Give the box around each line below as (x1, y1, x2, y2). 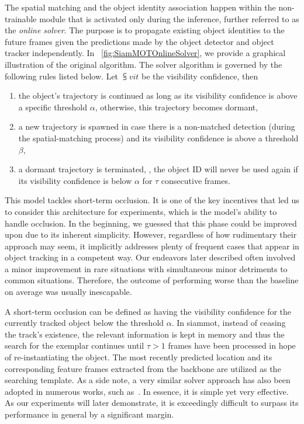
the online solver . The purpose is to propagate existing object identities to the (5, 24, 285, 36)
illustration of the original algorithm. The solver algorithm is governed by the (5, 58, 282, 70)
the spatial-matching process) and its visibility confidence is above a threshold (18, 131, 299, 144)
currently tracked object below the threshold (5, 317, 164, 329)
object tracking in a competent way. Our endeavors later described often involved (5, 251, 296, 263)
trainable (5, 12, 37, 25)
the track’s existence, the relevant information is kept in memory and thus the (5, 328, 285, 340)
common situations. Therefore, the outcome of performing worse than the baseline (5, 274, 299, 286)
